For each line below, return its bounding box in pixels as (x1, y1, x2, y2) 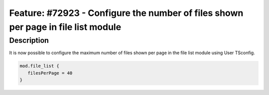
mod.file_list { (19, 63, 60, 69)
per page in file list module (9, 21, 122, 32)
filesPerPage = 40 (27, 70, 73, 76)
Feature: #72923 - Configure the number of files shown (9, 7, 244, 18)
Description (9, 36, 49, 45)
